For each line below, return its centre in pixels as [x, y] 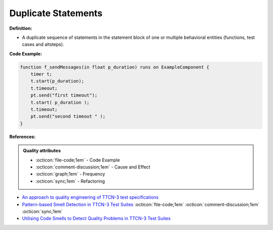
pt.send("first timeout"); [64, 95]
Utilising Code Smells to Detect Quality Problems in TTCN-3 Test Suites [96, 218]
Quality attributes [42, 151]
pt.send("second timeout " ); [68, 117]
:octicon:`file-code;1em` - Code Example [78, 160]
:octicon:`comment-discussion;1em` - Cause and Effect [93, 167]
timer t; [41, 74]
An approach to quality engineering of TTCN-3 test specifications [90, 197]
